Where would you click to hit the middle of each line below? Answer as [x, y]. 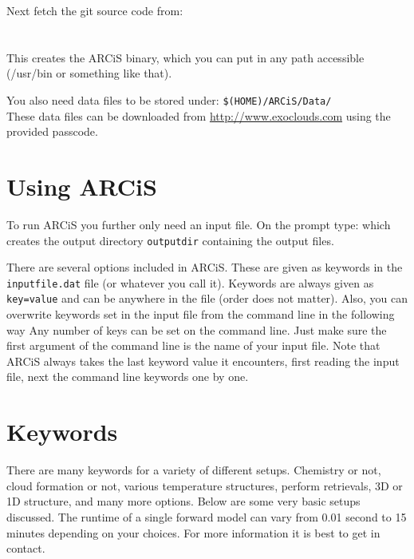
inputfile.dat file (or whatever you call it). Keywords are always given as [190, 282]
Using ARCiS [82, 186]
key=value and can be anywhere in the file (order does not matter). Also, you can [207, 298]
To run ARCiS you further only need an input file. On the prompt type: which [199, 224]
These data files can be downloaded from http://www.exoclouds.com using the [199, 115]
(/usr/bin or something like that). [89, 73]
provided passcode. [52, 131]
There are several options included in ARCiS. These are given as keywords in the [205, 267]
